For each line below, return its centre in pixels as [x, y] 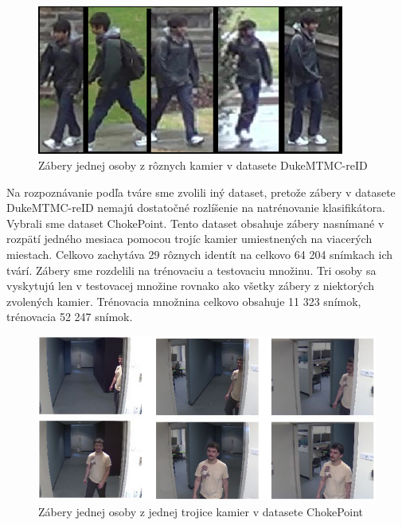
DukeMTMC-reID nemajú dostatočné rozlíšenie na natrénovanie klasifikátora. [196, 208]
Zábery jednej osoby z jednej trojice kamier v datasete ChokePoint [201, 511]
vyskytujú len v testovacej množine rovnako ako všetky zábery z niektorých [190, 286]
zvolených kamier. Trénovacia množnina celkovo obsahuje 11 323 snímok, [184, 301]
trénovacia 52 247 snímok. [70, 317]
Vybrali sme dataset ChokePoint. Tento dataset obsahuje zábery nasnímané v [195, 223]
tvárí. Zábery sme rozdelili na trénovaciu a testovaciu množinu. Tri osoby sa [191, 270]
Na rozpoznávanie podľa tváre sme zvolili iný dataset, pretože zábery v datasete [201, 192]
